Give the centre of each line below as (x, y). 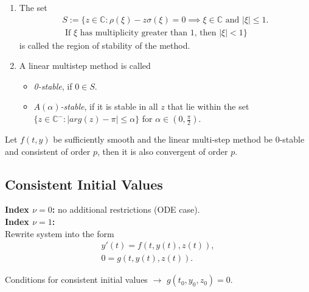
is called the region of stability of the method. (105, 45)
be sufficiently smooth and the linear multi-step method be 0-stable (179, 139)
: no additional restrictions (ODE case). (126, 209)
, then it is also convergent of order (162, 151)
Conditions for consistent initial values (76, 280)
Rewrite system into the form (60, 233)
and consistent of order (48, 151)
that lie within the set (208, 106)
